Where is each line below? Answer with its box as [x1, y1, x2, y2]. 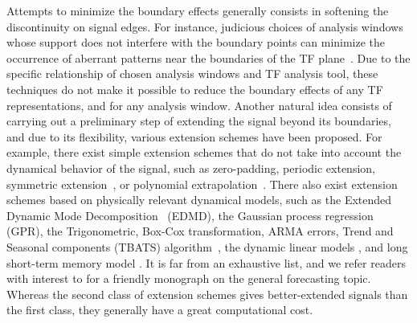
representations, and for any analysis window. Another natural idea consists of [6, 96, 392, 113]
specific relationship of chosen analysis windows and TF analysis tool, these [6, 65, 378, 82]
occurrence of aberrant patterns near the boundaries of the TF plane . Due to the [6, 49, 411, 66]
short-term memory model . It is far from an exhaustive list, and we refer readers [6, 254, 406, 271]
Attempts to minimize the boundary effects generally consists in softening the [6, 2, 389, 18]
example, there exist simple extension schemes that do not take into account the [6, 144, 402, 161]
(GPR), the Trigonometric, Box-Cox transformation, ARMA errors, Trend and [6, 223, 394, 239]
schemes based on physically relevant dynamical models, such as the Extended [6, 191, 392, 208]
